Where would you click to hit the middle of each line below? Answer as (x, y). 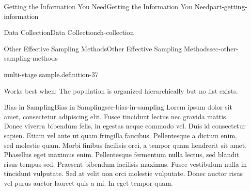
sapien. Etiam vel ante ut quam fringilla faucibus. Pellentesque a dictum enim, (120, 135)
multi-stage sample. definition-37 (51, 74)
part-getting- (228, 6)
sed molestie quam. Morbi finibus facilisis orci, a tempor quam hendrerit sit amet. (125, 145)
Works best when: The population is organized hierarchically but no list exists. (121, 90)
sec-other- (224, 48)
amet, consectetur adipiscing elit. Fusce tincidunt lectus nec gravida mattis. (116, 116)
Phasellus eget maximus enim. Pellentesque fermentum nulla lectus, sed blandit (122, 154)
